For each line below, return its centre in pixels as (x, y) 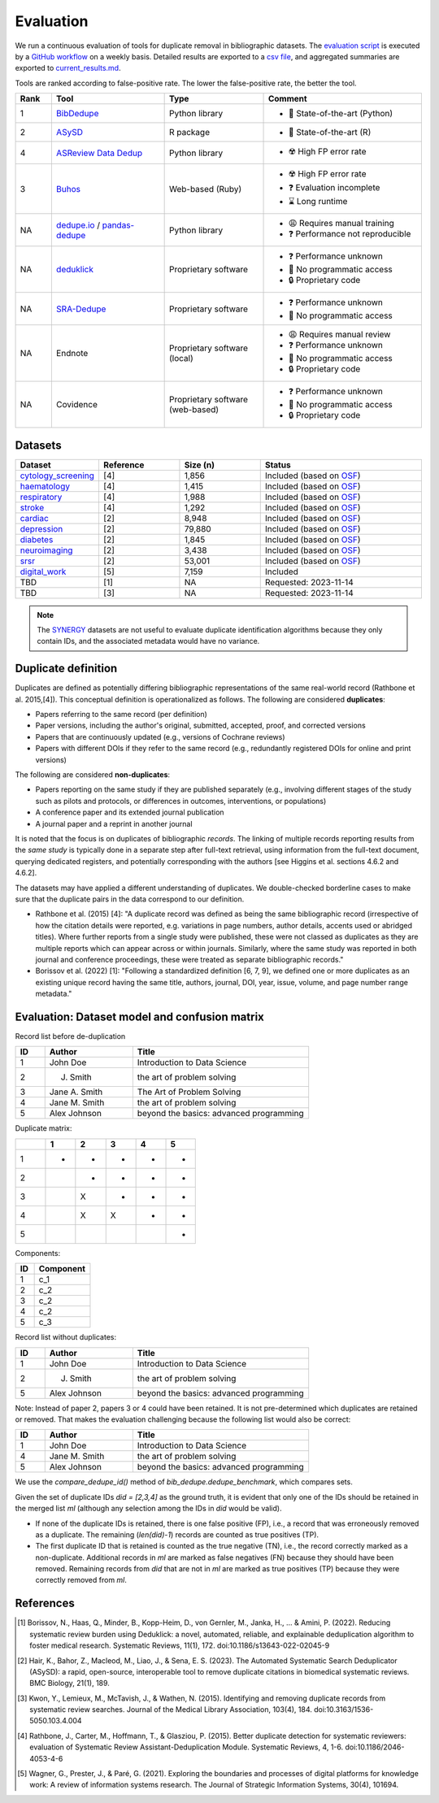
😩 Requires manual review (339, 335)
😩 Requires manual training (341, 224)
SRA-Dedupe (81, 309)
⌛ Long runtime (318, 202)
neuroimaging (46, 550)
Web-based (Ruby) (205, 189)
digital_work (43, 571)
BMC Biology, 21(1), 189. (70, 1684)
